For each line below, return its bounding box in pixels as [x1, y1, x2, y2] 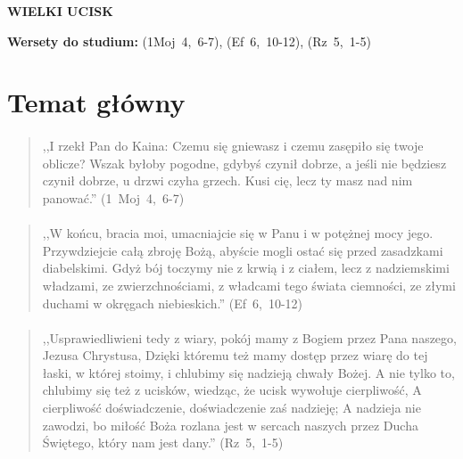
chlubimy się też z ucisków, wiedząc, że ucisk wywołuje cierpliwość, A [42, 381, 422, 399]
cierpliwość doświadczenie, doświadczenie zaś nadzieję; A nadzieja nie [42, 398, 421, 417]
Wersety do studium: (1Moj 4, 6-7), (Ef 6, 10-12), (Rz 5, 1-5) [7, 31, 371, 50]
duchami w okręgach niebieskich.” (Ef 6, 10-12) [42, 293, 302, 312]
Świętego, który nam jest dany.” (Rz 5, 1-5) [42, 433, 284, 452]
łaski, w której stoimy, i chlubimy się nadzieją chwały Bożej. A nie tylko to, [42, 363, 455, 381]
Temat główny [7, 84, 186, 120]
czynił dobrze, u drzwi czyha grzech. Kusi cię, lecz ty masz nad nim [42, 171, 413, 190]
